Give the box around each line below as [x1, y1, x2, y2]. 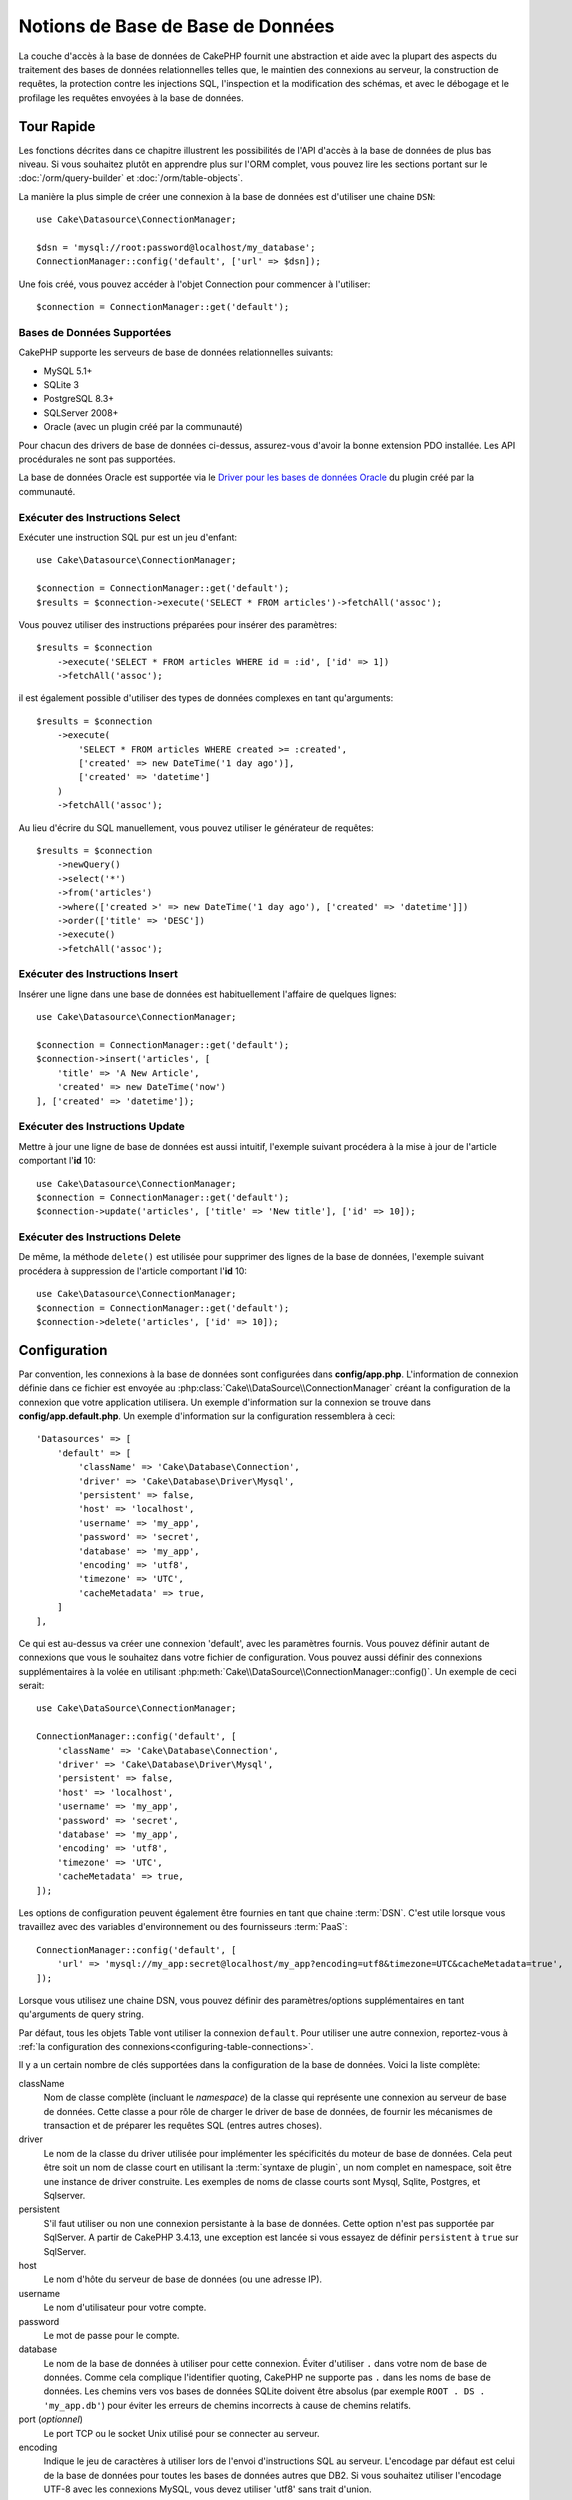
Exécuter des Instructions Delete [18, 1230, 182, 1244]
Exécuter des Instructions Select [18, 510, 181, 524]
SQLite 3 [43, 379, 80, 391]
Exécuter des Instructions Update [18, 1120, 185, 1134]
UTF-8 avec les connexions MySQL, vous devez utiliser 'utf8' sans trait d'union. [43, 2483, 372, 2495]
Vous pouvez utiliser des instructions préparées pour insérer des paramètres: [18, 618, 337, 630]
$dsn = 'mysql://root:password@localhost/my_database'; [36, 241, 316, 253]
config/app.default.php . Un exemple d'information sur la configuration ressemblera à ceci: [18, 1410, 396, 1422]
